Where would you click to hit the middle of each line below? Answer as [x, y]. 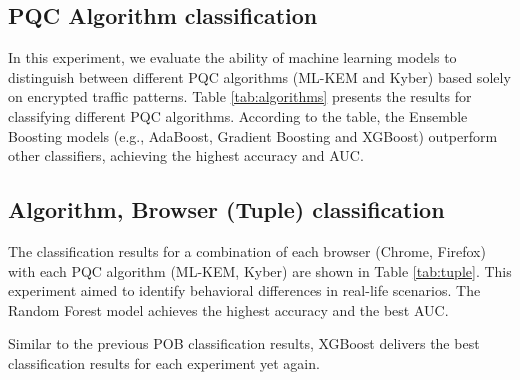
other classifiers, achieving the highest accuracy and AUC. [186, 155]
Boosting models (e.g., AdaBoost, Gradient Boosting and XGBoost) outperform [253, 135]
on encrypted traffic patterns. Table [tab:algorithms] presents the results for [240, 96]
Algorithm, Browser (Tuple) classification [226, 209]
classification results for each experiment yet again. [164, 362]
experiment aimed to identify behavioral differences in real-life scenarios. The [244, 290]
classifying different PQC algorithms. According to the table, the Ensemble [238, 115]
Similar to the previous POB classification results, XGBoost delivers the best [244, 343]
